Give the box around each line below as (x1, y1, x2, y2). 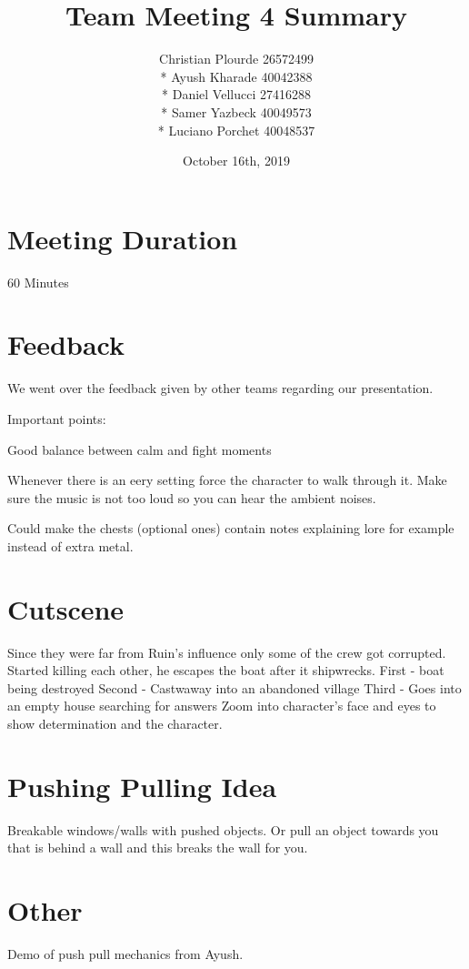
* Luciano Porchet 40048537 (157, 120, 315, 139)
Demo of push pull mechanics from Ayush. (7, 944, 244, 964)
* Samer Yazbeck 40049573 (161, 102, 312, 121)
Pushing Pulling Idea (7, 767, 277, 804)
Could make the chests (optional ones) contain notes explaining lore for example (7, 519, 454, 538)
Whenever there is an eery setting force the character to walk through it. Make (7, 470, 447, 490)
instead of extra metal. (7, 536, 134, 555)
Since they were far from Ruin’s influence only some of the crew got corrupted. (7, 642, 446, 661)
